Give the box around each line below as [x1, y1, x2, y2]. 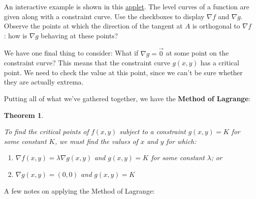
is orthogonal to [192, 21, 240, 31]
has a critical [200, 57, 239, 68]
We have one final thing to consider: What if [4, 48, 138, 58]
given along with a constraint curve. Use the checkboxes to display [4, 11, 205, 21]
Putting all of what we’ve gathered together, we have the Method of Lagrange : [4, 93, 251, 103]
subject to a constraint [119, 126, 186, 137]
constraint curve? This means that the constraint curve [4, 57, 170, 68]
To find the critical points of [4, 126, 89, 137]
